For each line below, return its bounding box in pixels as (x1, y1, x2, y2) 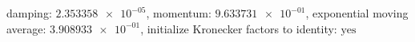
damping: (6, 5, 52, 21)
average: (6, 20, 46, 36)
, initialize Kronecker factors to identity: (140, 20, 337, 36)
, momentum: (146, 5, 212, 21)
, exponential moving (305, 5, 409, 21)
